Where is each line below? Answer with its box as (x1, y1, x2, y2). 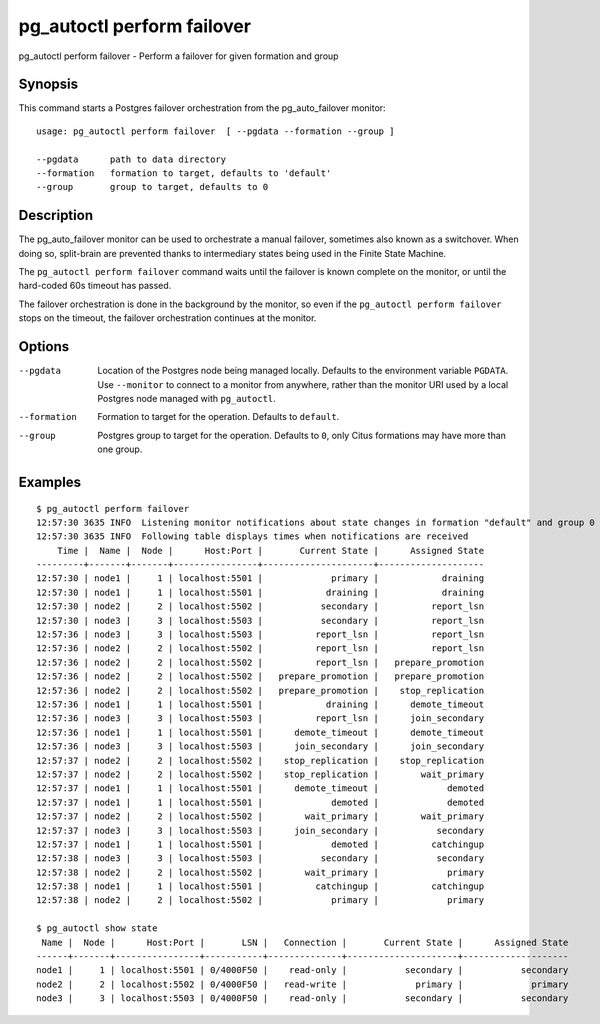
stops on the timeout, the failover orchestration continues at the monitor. (18, 312, 317, 324)
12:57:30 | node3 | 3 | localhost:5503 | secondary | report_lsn (36, 615, 485, 626)
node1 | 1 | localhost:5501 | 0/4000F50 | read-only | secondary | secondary (36, 965, 569, 976)
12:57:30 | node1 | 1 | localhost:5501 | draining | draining (36, 586, 485, 598)
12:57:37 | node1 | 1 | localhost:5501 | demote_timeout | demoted (36, 783, 485, 794)
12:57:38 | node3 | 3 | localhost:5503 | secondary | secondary (36, 853, 485, 864)
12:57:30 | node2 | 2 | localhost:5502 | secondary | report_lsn (36, 601, 485, 612)
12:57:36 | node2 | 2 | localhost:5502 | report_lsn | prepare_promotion (36, 656, 485, 668)
